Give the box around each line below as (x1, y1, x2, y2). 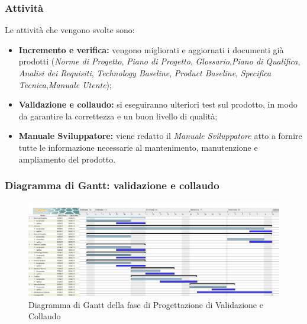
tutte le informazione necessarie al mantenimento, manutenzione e (18, 141, 258, 153)
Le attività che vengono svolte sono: (5, 24, 135, 36)
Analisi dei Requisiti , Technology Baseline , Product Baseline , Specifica (18, 67, 272, 79)
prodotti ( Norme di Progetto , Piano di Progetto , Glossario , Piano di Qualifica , (18, 55, 300, 67)
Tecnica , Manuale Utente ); (18, 78, 112, 90)
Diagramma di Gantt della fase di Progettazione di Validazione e (28, 298, 263, 310)
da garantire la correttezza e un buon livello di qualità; (18, 109, 218, 122)
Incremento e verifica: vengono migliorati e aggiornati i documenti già (18, 43, 284, 56)
